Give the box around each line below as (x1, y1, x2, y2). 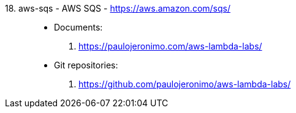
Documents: (54, 22, 103, 32)
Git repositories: (54, 60, 118, 70)
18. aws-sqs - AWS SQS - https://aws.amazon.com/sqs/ (5, 3, 230, 13)
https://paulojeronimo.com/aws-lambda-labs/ (78, 41, 262, 51)
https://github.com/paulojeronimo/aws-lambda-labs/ (78, 79, 291, 89)
